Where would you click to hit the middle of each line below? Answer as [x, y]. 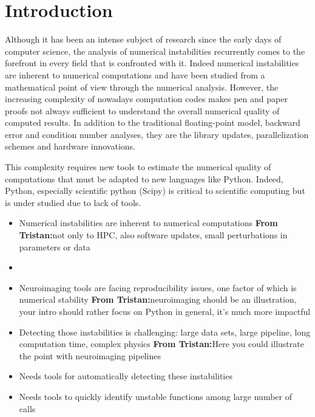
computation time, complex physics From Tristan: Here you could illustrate [161, 344]
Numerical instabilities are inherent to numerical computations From [148, 223]
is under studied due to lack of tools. [73, 202]
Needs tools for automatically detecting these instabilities [126, 376]
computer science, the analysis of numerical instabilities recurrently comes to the [155, 51]
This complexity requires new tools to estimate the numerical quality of [138, 167]
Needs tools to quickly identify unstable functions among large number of [155, 396]
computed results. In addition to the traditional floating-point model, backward [153, 122]
